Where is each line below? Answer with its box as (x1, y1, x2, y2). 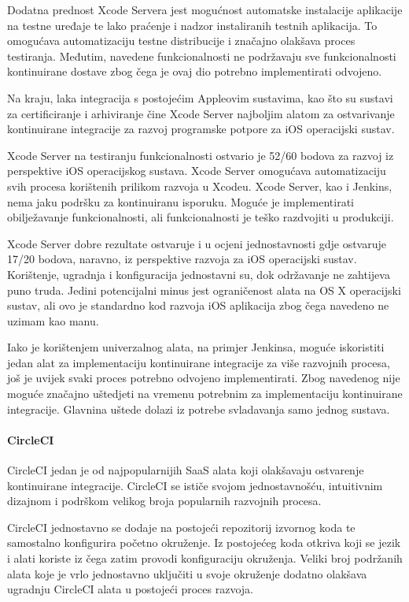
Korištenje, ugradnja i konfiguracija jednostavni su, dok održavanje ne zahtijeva (7, 266, 390, 282)
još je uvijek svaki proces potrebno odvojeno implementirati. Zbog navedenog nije (7, 370, 400, 386)
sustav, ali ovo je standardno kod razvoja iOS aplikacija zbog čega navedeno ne (7, 297, 389, 314)
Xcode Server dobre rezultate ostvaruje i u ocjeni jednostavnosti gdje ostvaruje (7, 235, 386, 251)
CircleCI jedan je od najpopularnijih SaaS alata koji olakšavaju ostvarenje (7, 462, 364, 478)
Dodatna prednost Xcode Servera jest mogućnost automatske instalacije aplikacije (7, 2, 403, 17)
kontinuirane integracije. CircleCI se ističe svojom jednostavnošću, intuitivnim (7, 477, 383, 493)
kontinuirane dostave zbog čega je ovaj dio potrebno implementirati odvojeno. (7, 63, 382, 80)
